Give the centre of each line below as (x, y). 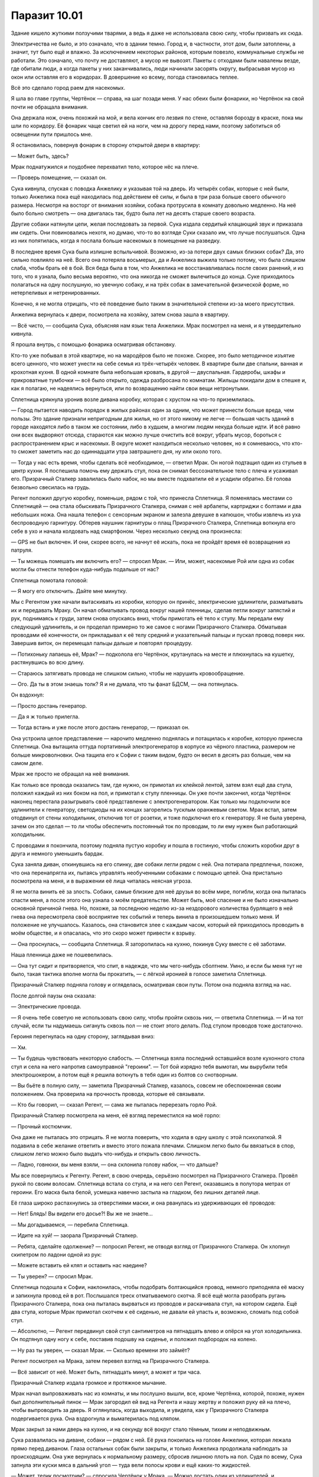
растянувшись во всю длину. (48, 662)
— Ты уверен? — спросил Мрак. (52, 1276)
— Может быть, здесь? (40, 156)
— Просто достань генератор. (49, 705)
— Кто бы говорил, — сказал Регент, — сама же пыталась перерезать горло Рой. (114, 1105)
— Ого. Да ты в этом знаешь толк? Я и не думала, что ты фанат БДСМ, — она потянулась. (125, 684)
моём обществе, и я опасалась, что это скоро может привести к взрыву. (103, 933)
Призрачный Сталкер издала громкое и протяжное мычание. (89, 1383)
